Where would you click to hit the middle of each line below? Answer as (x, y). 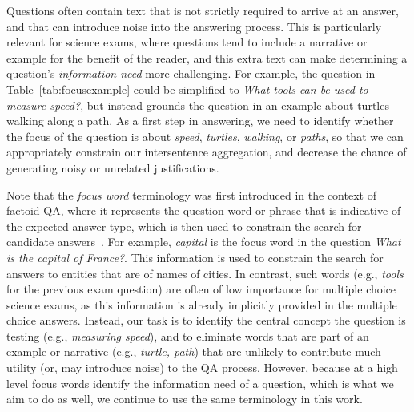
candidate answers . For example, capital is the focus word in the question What (204, 242)
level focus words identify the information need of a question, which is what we (200, 383)
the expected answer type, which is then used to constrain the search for (184, 226)
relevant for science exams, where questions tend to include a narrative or (187, 42)
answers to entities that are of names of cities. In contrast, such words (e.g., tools (205, 273)
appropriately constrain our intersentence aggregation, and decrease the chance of (207, 152)
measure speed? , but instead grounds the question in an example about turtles (198, 105)
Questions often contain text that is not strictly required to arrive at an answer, (203, 10)
